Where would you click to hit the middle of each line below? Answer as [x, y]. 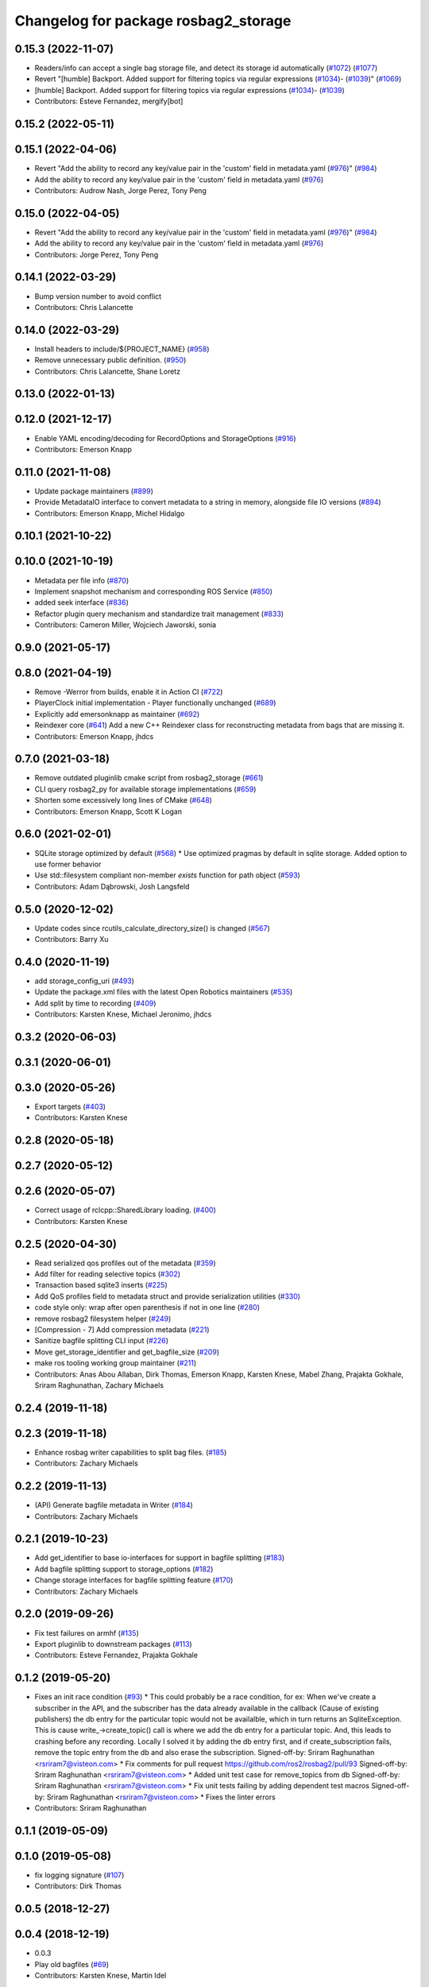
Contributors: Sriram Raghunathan [91, 1808]
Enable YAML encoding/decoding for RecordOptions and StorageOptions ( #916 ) [166, 438]
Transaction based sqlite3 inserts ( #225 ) [101, 1285]
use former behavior [68, 864]
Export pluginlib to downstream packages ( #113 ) [113, 1644]
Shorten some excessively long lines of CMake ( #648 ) [123, 800]
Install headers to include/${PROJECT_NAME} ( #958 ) [122, 349]
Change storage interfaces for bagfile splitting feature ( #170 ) [134, 1580]
